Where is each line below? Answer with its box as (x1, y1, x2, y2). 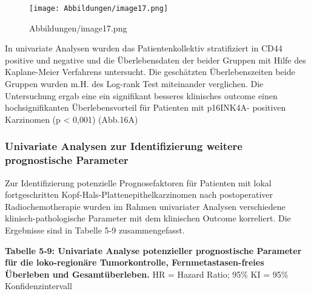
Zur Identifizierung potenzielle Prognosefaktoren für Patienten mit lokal (5, 176, 272, 189)
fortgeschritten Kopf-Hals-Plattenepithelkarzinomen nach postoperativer (5, 188, 273, 201)
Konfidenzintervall (5, 279, 72, 292)
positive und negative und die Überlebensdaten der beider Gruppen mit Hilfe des (5, 53, 306, 66)
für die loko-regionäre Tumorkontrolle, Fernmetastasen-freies (5, 256, 264, 269)
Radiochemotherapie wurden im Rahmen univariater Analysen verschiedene (5, 200, 286, 212)
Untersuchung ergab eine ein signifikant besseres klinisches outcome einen (5, 89, 278, 102)
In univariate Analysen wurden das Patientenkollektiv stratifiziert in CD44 (5, 42, 283, 54)
